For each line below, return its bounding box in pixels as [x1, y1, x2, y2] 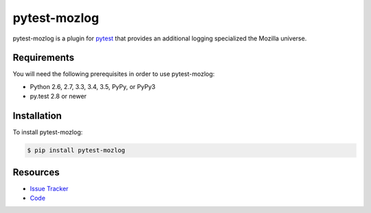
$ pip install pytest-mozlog [27, 147, 126, 154]
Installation [12, 110, 62, 122]
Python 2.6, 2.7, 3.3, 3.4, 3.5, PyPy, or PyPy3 [30, 82, 156, 90]
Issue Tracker [30, 184, 69, 192]
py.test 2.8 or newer [30, 92, 87, 101]
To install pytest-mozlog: [12, 128, 83, 136]
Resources [12, 166, 60, 178]
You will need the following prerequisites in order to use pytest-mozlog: [12, 70, 215, 78]
